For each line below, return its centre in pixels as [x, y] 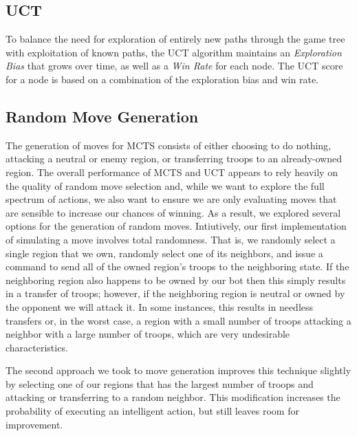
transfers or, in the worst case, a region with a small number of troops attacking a [178, 320]
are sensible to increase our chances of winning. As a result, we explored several [173, 212]
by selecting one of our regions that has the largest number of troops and [160, 383]
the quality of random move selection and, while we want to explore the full [165, 185]
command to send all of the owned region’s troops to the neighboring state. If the [177, 266]
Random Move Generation [102, 116]
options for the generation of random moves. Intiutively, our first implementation [176, 226]
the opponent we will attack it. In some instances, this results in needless [160, 306]
